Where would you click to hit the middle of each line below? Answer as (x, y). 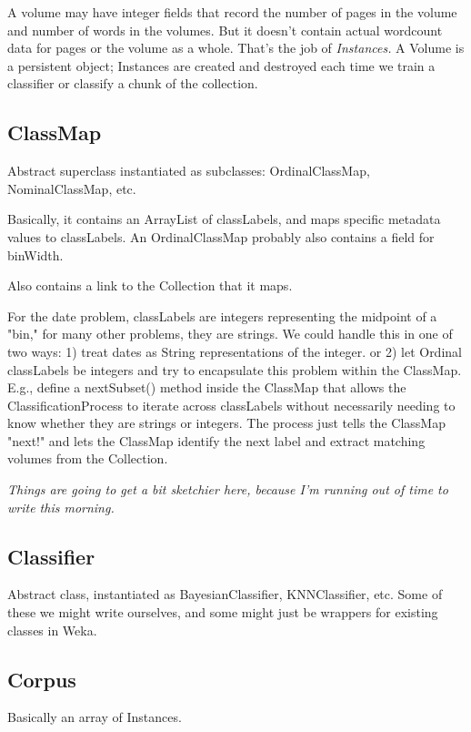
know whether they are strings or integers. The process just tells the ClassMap (226, 423)
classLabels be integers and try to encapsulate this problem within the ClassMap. (235, 369)
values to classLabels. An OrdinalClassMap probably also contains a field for (221, 236)
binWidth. (35, 254)
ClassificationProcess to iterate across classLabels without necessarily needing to (231, 405)
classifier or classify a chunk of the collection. (133, 83)
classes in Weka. (52, 630)
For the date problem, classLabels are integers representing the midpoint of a (222, 315)
